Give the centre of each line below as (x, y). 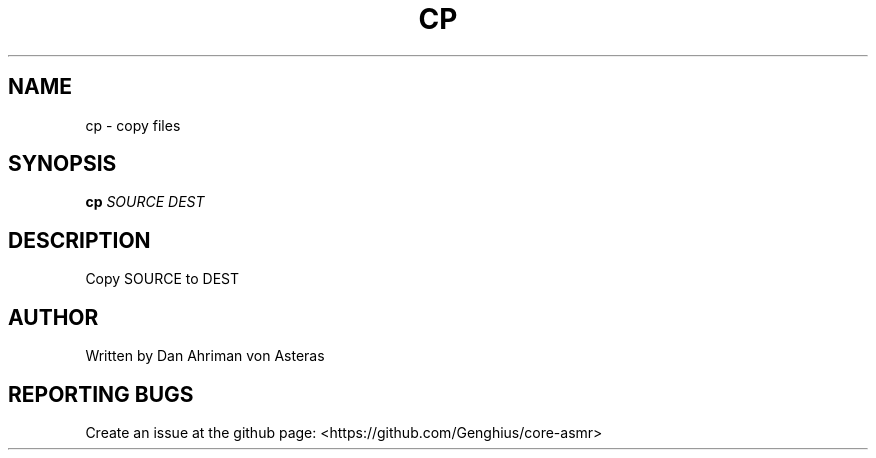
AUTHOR (53, 317)
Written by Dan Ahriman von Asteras (205, 356)
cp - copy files (133, 125)
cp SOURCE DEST (145, 202)
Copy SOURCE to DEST (162, 279)
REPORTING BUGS (101, 394)
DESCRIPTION (79, 240)
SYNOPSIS (62, 164)
